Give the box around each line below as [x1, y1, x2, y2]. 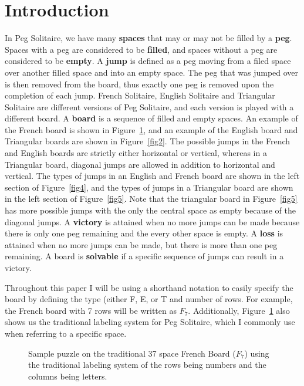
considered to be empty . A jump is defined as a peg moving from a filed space [5, 55, 291, 67]
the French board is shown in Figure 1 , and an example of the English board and [5, 123, 298, 136]
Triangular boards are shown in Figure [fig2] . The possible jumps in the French [5, 135, 291, 147]
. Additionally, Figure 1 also [188, 304, 290, 316]
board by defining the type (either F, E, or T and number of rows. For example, [5, 293, 293, 305]
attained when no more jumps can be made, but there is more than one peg [5, 238, 278, 250]
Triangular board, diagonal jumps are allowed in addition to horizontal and [5, 158, 275, 170]
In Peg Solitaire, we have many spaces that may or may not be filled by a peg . [5, 32, 292, 44]
